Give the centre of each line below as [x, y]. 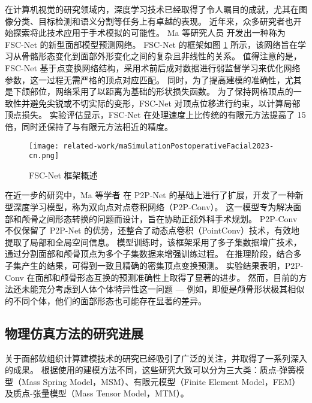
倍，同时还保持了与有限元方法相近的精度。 [89, 126]
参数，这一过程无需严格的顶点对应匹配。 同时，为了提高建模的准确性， [145, 79]
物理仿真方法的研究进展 [74, 333]
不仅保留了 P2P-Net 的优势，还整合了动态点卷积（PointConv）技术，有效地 [152, 230]
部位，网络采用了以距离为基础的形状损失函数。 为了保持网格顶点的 [161, 91]
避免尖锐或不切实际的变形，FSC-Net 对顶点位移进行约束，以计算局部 [165, 103]
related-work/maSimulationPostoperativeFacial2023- [169, 146]
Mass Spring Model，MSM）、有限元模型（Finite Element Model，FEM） [161, 381]
